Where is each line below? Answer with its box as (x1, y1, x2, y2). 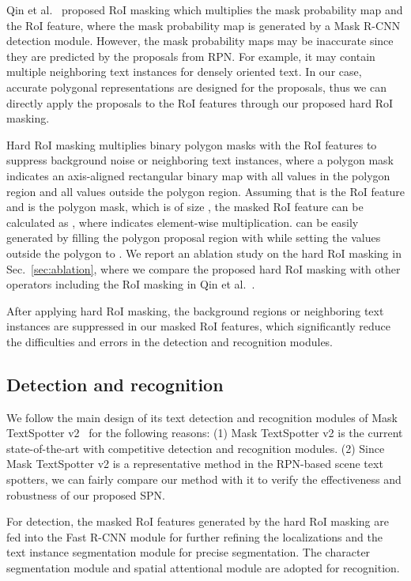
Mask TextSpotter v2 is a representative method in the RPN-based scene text (6, 455, 383, 472)
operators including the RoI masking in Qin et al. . (6, 276, 255, 292)
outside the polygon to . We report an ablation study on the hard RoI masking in (6, 244, 402, 261)
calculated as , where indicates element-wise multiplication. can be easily (6, 213, 359, 230)
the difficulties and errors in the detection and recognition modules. (6, 333, 334, 349)
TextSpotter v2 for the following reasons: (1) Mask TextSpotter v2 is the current (6, 424, 403, 441)
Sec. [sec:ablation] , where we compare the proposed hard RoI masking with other (6, 260, 401, 277)
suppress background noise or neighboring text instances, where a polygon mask (6, 152, 394, 168)
